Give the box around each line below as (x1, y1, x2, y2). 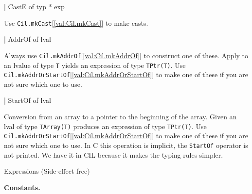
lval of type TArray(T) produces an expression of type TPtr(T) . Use (4, 121, 207, 131)
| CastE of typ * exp (4, 1, 65, 11)
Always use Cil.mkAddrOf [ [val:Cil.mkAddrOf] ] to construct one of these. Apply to (4, 50, 249, 60)
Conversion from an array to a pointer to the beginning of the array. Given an (4, 112, 237, 121)
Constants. (4, 182, 40, 192)
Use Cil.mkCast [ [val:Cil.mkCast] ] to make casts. (4, 17, 148, 28)
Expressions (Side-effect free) (4, 166, 90, 176)
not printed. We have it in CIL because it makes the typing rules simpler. (4, 149, 223, 160)
